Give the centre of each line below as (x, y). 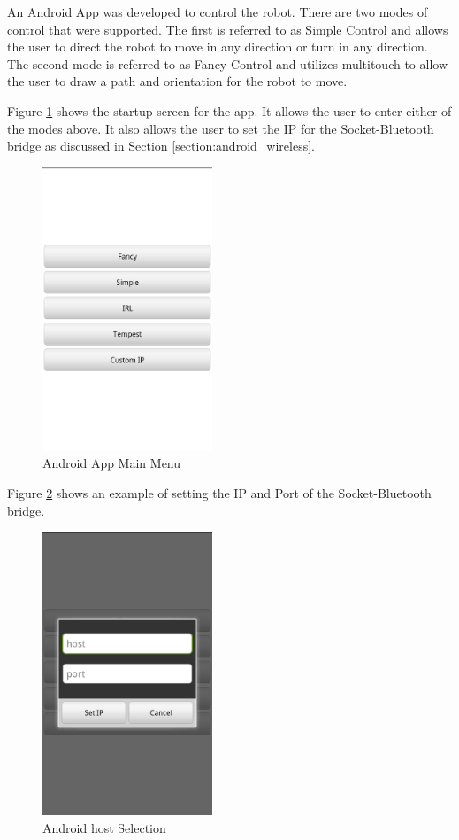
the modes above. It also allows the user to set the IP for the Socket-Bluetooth (221, 128)
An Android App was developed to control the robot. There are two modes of (218, 12)
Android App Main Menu (112, 463)
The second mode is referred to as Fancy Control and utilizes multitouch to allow (228, 63)
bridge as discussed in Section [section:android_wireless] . (161, 146)
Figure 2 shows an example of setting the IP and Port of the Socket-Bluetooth (219, 492)
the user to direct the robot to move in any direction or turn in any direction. (218, 47)
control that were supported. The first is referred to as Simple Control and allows (228, 29)
